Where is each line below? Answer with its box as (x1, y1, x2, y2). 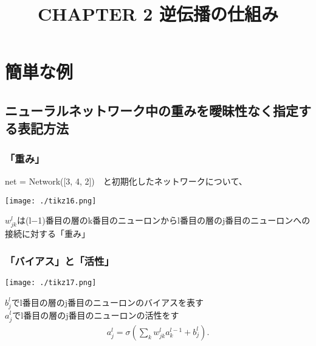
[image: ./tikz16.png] (5, 196, 97, 205)
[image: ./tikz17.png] (5, 278, 97, 288)
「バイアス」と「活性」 (5, 253, 114, 268)
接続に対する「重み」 (5, 227, 90, 240)
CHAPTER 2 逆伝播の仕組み (37, 1, 279, 26)
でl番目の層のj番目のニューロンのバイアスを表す (11, 295, 204, 308)
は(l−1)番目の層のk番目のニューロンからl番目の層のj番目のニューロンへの (16, 214, 311, 227)
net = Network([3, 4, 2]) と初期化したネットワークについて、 (5, 174, 247, 187)
